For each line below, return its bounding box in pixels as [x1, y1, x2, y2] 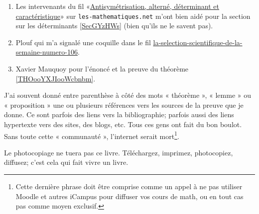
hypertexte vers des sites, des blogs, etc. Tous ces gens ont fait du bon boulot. [4, 119, 242, 129]
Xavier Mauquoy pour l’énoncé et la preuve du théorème [15, 64, 189, 74]
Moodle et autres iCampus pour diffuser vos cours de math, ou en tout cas [15, 191, 244, 201]
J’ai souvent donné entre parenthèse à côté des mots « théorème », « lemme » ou [4, 90, 251, 100]
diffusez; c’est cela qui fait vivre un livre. [4, 157, 129, 167]
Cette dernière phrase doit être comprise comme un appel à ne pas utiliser [15, 181, 243, 192]
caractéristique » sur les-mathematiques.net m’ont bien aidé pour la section [15, 10, 251, 21]
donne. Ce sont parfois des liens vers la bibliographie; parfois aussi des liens [4, 109, 234, 120]
